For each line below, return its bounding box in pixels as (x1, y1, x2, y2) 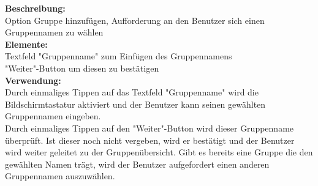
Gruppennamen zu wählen (5, 26, 104, 39)
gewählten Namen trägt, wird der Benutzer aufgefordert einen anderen (5, 157, 270, 170)
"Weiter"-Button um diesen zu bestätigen (5, 61, 159, 74)
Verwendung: (5, 73, 61, 86)
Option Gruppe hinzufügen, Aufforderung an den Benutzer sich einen (5, 13, 265, 26)
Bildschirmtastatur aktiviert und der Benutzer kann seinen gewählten (5, 97, 266, 110)
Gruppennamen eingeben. (5, 110, 101, 122)
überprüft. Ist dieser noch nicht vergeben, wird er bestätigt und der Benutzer (5, 133, 295, 146)
